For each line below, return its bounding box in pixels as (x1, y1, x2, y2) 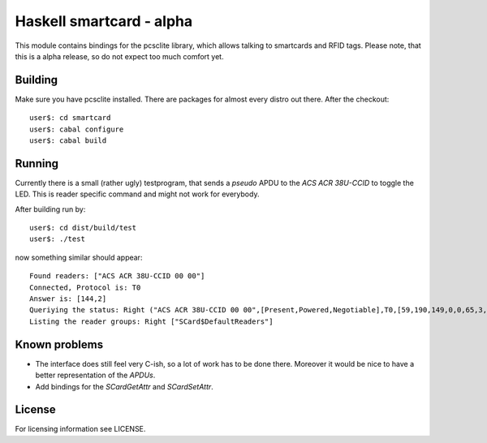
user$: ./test (29, 234, 85, 243)
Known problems (15, 338, 104, 351)
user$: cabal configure (29, 124, 124, 134)
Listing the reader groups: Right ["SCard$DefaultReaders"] (29, 316, 274, 326)
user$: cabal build (29, 136, 107, 145)
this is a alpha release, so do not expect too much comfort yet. (15, 51, 224, 61)
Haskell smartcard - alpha (15, 12, 193, 30)
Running (15, 157, 59, 170)
